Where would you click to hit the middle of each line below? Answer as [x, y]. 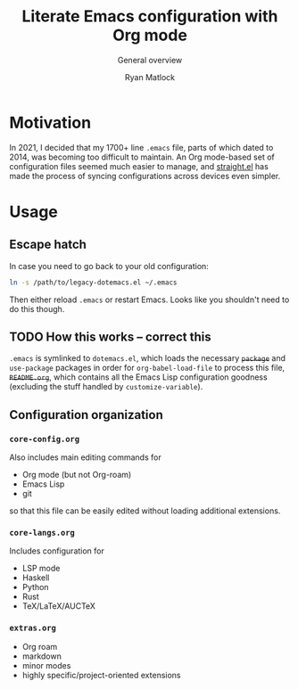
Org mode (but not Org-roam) [77, 475]
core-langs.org [42, 533]
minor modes [46, 665]
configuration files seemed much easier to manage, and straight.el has [139, 166]
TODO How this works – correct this [110, 336]
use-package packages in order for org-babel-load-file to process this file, [147, 368]
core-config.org [45, 439]
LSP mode [41, 569]
